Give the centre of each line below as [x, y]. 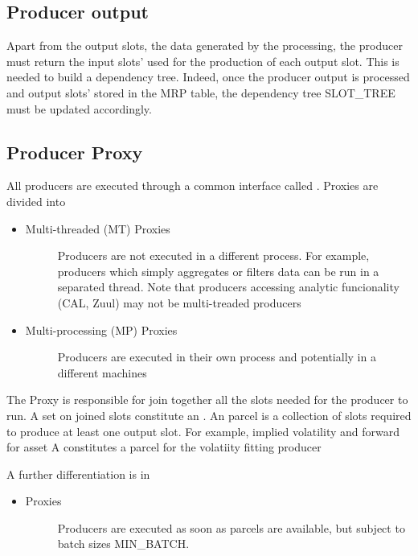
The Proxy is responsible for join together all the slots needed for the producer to [207, 399]
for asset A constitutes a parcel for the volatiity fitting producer [164, 447]
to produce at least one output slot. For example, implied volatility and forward [203, 431]
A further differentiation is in [78, 474]
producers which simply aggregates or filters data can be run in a [218, 271]
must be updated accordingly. [79, 108]
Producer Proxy [75, 152]
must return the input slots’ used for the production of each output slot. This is [203, 61]
